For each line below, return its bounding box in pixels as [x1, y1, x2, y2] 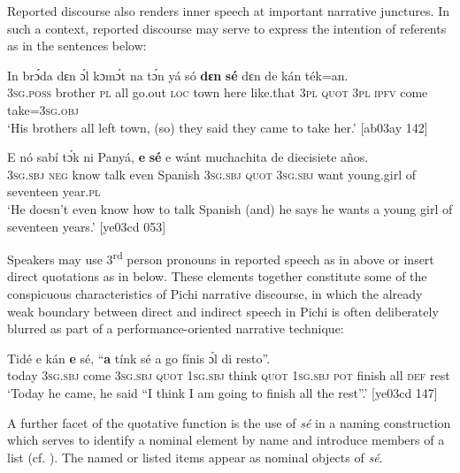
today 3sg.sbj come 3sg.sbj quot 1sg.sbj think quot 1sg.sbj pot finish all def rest [7, 366, 450, 385]
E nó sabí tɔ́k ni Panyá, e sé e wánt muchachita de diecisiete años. [7, 148, 369, 166]
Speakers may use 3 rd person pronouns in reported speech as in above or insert [7, 248, 434, 268]
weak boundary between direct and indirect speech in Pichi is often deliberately [7, 301, 439, 320]
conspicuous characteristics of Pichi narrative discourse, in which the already [7, 284, 423, 302]
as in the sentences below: [7, 36, 147, 55]
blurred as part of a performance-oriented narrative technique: [7, 319, 344, 338]
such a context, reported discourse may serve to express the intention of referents [7, 19, 447, 37]
